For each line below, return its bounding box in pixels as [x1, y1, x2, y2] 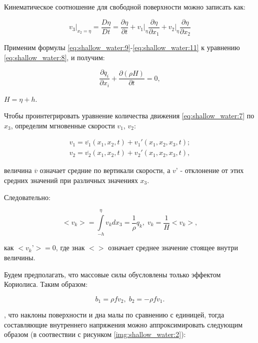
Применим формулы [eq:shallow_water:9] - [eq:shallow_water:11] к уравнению [4, 42, 240, 53]
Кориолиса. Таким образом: [4, 279, 88, 289]
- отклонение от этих [180, 165, 244, 176]
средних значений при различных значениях [4, 175, 138, 186]
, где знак [55, 242, 85, 253]
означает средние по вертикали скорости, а [39, 165, 170, 176]
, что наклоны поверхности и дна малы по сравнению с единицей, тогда [4, 309, 224, 320]
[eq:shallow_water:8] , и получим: [4, 52, 105, 62]
